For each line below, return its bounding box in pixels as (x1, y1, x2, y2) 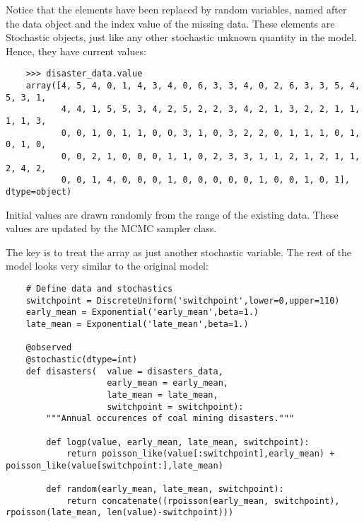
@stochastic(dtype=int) (25, 354, 138, 364)
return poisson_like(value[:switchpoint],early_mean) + (66, 449, 335, 459)
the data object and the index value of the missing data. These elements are (6, 16, 335, 30)
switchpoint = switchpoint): (107, 401, 244, 412)
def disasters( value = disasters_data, (25, 366, 223, 377)
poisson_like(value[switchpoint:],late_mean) (6, 460, 223, 471)
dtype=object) (6, 186, 72, 197)
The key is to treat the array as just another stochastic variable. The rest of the (6, 244, 352, 259)
